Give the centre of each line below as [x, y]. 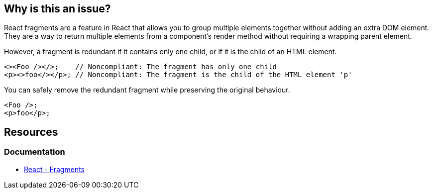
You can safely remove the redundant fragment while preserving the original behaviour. [147, 90]
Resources [31, 132]
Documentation [35, 152]
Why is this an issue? [57, 9]
